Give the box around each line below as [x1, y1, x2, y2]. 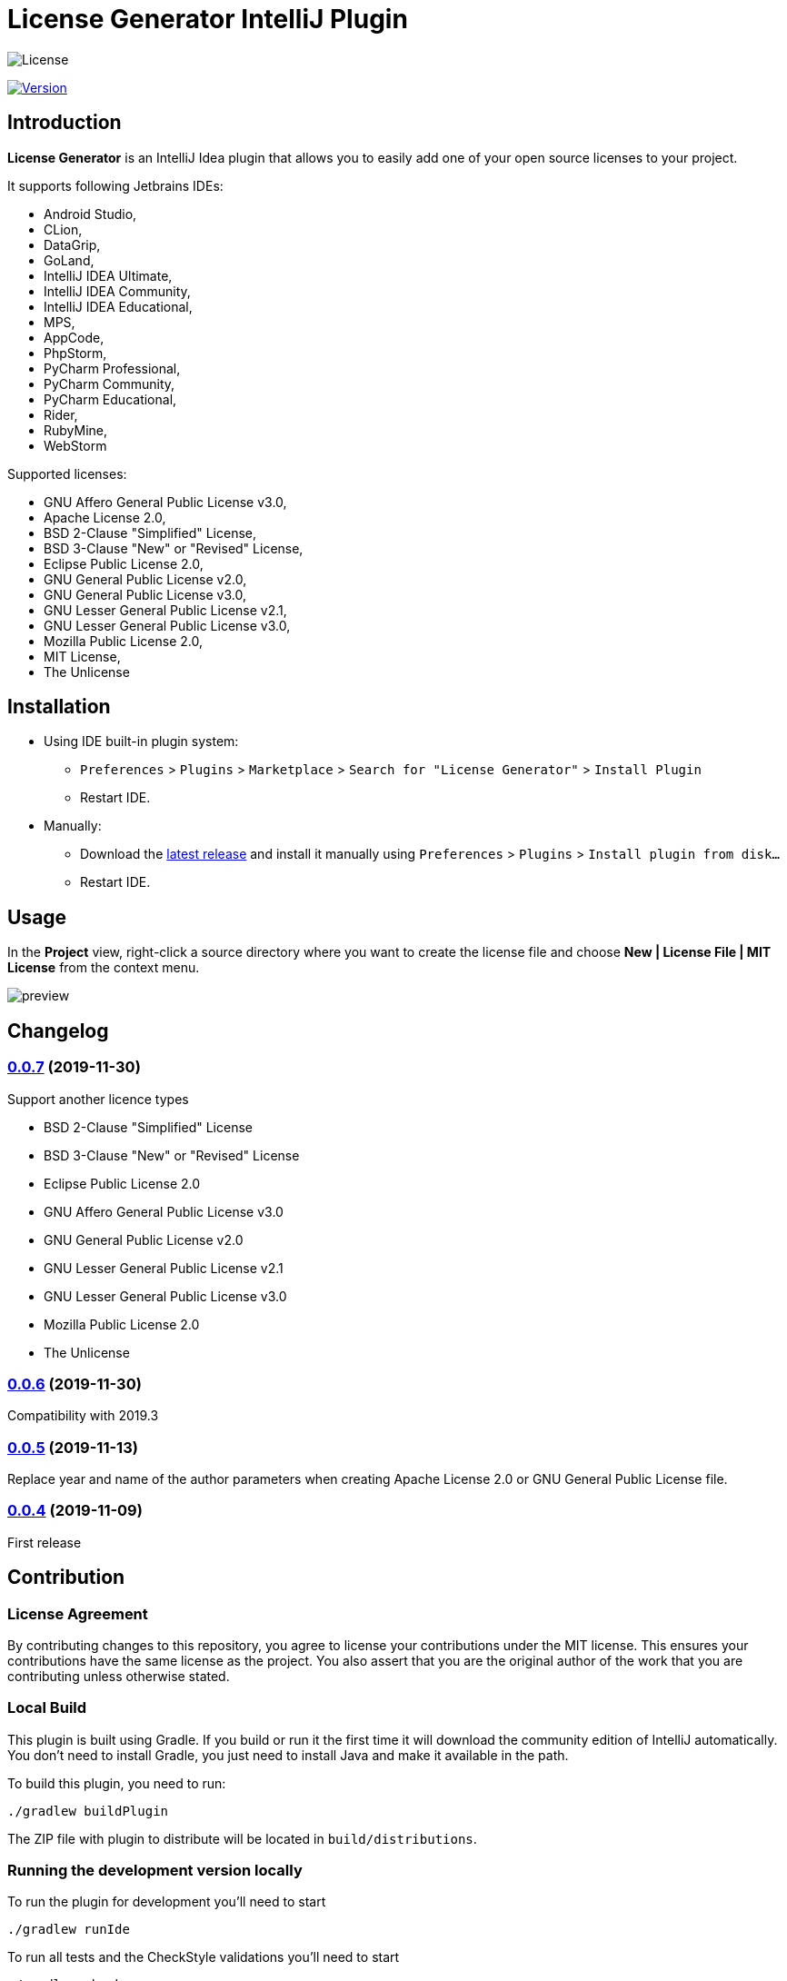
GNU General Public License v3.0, [44, 586, 246, 602]
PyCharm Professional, [44, 360, 181, 376]
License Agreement [7, 1604, 148, 1623]
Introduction [7, 111, 122, 134]
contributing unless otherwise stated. [7, 1667, 230, 1684]
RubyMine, [44, 422, 108, 438]
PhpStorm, [44, 344, 107, 361]
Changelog [7, 1019, 109, 1042]
